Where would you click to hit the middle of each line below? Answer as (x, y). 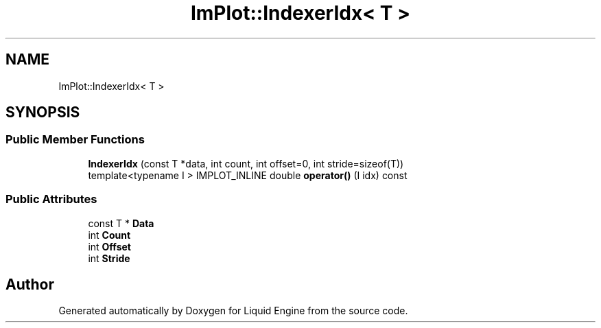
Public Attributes (51, 199)
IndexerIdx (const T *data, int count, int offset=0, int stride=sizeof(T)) (246, 163)
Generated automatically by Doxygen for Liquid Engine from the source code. (233, 311)
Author (30, 284)
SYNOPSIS (43, 113)
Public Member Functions (75, 140)
